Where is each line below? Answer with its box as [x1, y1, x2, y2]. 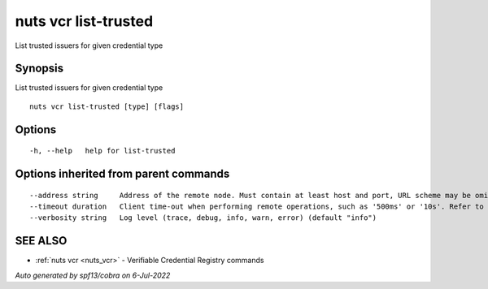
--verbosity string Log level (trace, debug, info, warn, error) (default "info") [29, 214, 377, 222]
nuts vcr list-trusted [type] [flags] [29, 101, 185, 111]
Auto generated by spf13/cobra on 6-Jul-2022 [15, 270, 171, 280]
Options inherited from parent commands [15, 167, 230, 181]
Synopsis [15, 62, 64, 75]
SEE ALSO [15, 234, 68, 248]
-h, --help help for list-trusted [29, 146, 176, 156]
